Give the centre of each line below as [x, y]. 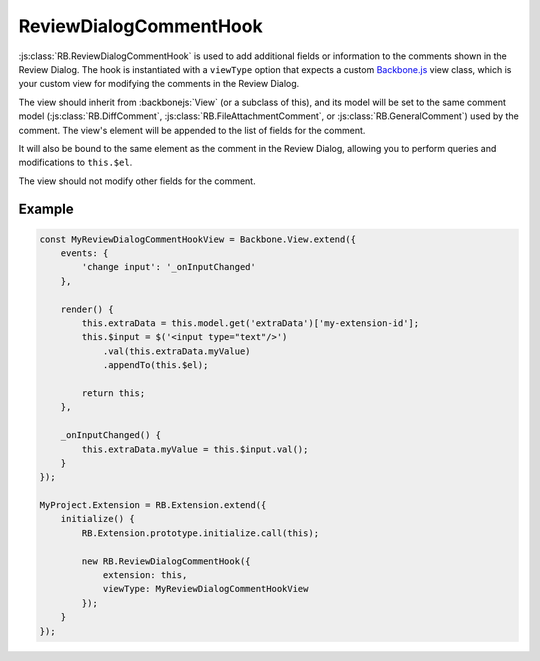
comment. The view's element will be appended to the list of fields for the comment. [192, 130]
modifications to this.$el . [75, 162]
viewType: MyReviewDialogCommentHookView [205, 589]
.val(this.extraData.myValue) [176, 351]
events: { [84, 253]
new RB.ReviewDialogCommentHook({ [166, 561]
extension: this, [145, 575]
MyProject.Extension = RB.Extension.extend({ [153, 505]
